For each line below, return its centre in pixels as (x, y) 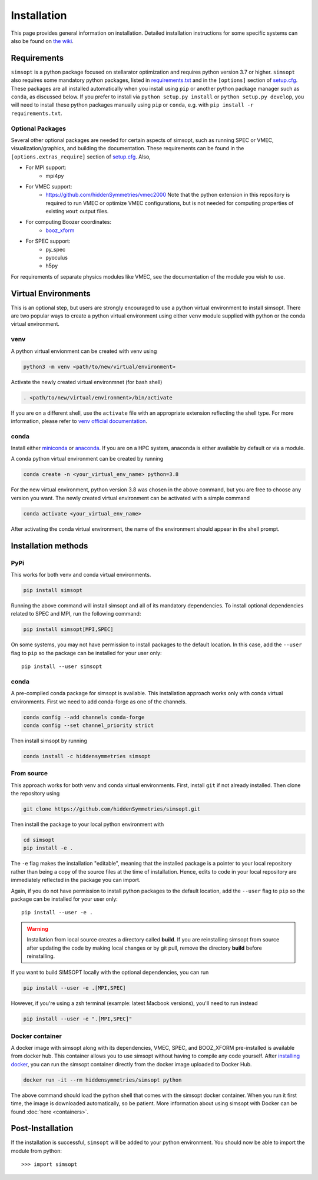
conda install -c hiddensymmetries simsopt (87, 756)
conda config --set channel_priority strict (89, 725)
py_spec (56, 249)
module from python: (36, 1151)
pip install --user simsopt (62, 667)
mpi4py (55, 176)
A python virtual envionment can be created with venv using (84, 351)
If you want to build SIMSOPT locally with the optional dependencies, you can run (110, 973)
